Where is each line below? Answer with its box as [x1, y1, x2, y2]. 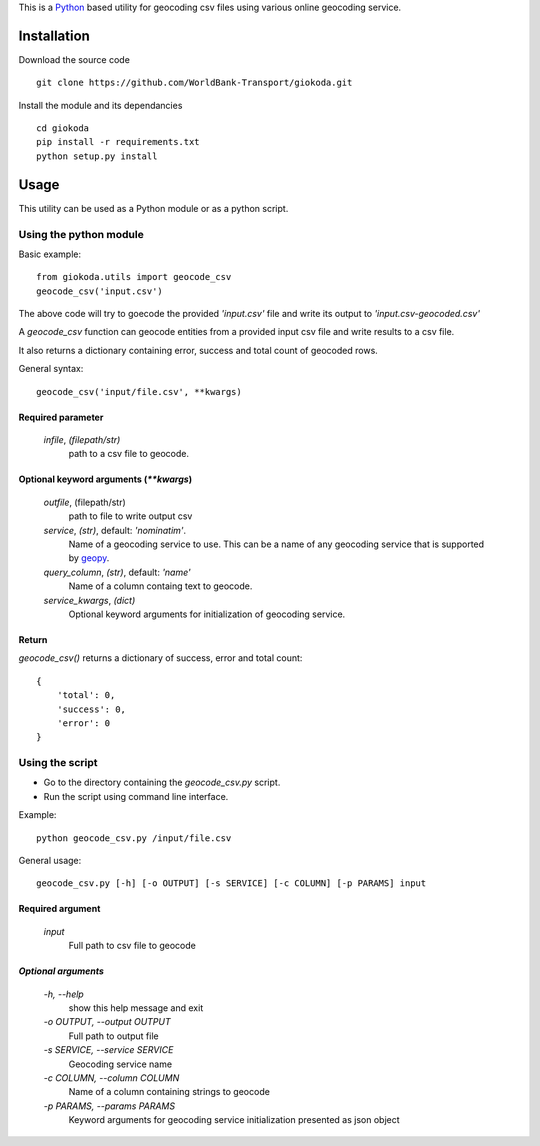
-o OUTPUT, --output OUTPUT [43, 1016, 172, 1028]
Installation [18, 27, 90, 44]
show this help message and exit [68, 1001, 204, 1014]
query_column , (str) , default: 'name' [43, 566, 192, 578]
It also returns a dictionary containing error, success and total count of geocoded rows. [18, 344, 379, 356]
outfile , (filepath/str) [43, 496, 127, 508]
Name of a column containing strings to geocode [68, 1086, 270, 1098]
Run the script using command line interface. [43, 790, 229, 802]
